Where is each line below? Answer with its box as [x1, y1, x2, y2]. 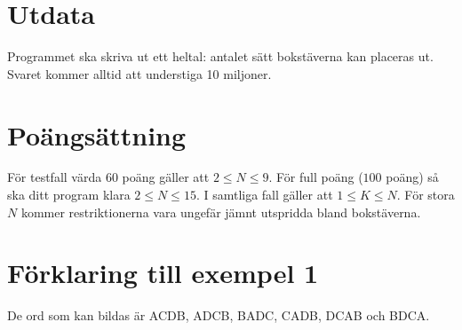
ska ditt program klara [7, 185, 131, 204]
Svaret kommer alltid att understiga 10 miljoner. [7, 64, 272, 82]
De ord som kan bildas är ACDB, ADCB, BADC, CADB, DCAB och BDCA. [7, 306, 430, 325]
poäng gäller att [122, 168, 210, 186]
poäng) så [386, 168, 439, 186]
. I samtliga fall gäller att [195, 185, 333, 204]
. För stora [396, 185, 455, 204]
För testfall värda [7, 168, 102, 186]
